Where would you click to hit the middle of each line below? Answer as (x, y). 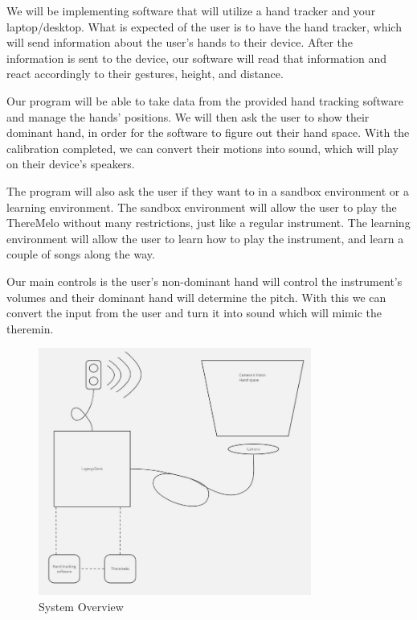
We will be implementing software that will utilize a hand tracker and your (191, 10)
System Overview (81, 607)
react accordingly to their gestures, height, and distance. (145, 74)
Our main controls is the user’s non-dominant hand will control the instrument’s (204, 281)
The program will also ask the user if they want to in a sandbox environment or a (208, 190)
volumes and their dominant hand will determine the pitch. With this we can (196, 297)
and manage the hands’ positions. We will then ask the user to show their (188, 116)
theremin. (30, 328)
